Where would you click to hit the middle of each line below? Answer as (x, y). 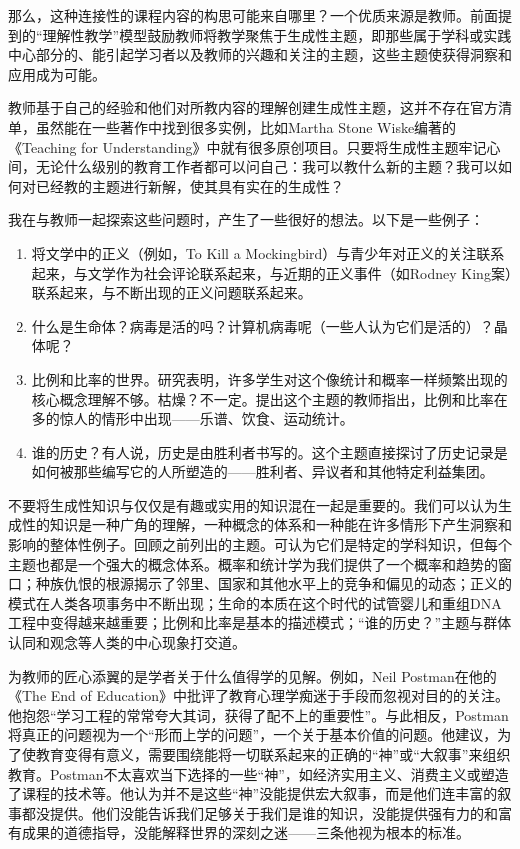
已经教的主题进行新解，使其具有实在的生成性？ (189, 185)
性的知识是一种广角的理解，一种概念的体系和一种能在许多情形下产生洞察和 (266, 524)
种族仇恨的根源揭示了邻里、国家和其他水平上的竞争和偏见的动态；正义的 (273, 583)
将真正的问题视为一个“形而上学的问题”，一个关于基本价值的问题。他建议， (253, 734)
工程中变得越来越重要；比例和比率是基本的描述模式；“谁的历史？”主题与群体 (260, 622)
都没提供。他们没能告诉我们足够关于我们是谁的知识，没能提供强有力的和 (259, 812)
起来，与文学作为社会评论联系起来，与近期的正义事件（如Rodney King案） (271, 272)
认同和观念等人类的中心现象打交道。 (127, 642)
